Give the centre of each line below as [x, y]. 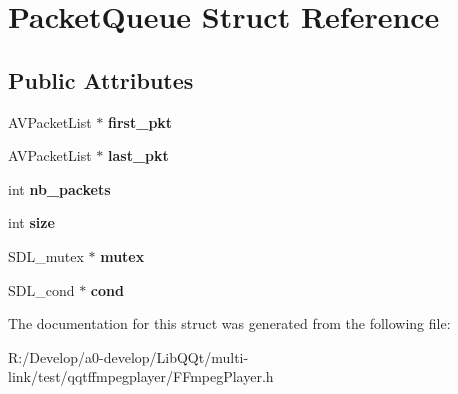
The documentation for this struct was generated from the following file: [229, 323]
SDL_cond [41, 289]
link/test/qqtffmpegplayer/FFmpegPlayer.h [141, 376]
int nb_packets [59, 188]
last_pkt [138, 155]
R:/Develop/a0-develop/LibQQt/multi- [128, 356]
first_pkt [140, 121]
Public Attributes [101, 79]
